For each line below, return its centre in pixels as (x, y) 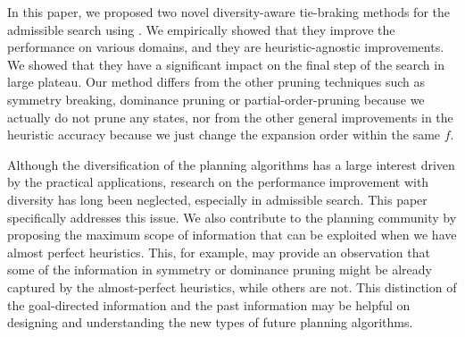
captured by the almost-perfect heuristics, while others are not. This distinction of (232, 286)
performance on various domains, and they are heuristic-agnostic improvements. (226, 47)
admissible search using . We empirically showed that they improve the (201, 29)
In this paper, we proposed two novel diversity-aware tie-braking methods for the (228, 12)
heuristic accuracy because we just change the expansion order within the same (224, 135)
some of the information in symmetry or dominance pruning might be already (220, 270)
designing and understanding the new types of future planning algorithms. (210, 322)
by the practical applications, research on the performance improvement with (218, 182)
